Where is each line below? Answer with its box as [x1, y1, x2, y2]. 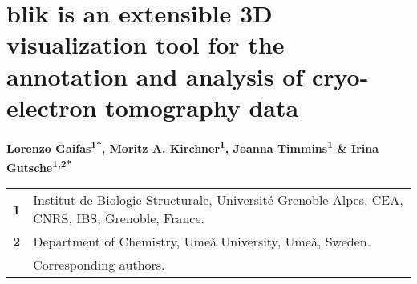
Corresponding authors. [33, 255, 165, 274]
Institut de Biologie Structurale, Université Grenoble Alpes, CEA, [33, 190, 403, 210]
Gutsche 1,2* [6, 156, 72, 175]
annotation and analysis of [6, 59, 304, 92]
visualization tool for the [6, 28, 285, 61]
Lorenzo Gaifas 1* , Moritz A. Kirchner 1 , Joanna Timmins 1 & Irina [6, 138, 379, 157]
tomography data [105, 90, 299, 123]
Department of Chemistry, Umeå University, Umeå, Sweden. [33, 232, 371, 251]
